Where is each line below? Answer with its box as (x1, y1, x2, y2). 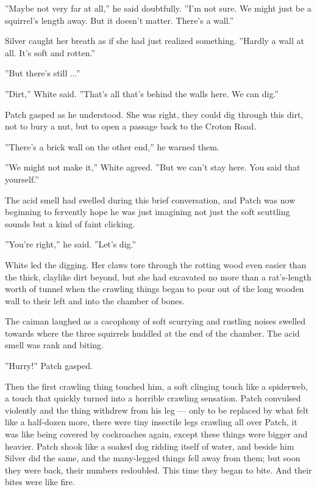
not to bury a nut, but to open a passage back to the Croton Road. (5, 120, 257, 133)
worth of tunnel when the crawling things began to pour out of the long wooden (5, 282, 304, 295)
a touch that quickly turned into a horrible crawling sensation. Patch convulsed (5, 392, 301, 404)
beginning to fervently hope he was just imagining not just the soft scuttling (5, 205, 290, 218)
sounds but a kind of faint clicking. (5, 217, 135, 230)
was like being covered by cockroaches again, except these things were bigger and (5, 428, 308, 441)
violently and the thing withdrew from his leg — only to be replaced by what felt (5, 403, 309, 416)
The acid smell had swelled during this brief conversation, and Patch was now (5, 193, 296, 206)
